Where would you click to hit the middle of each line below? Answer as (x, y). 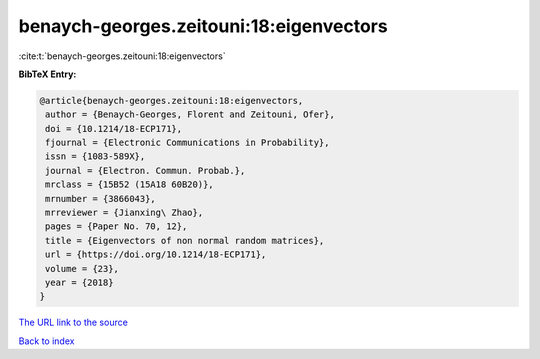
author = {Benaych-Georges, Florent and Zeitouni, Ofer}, (190, 114)
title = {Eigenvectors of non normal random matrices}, (185, 240)
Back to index (46, 341)
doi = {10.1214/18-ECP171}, (114, 128)
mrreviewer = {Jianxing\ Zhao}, (124, 213)
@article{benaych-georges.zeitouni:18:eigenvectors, (171, 100)
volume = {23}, (82, 268)
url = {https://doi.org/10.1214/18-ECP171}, (156, 254)
